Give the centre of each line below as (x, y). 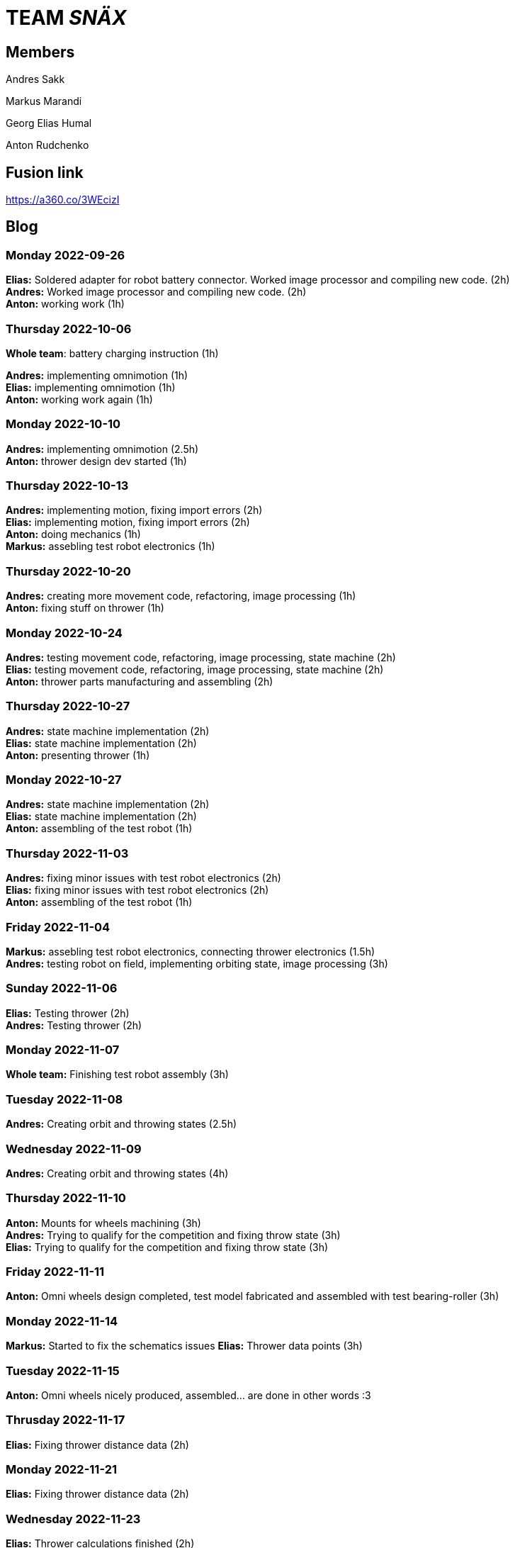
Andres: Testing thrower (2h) (74, 1025)
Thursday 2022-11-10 (66, 1198)
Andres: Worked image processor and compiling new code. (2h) (156, 292)
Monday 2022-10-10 (63, 424)
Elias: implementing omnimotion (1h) (91, 387)
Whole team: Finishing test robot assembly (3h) (117, 1075)
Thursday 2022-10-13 (67, 486)
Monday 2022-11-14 (62, 1321)
